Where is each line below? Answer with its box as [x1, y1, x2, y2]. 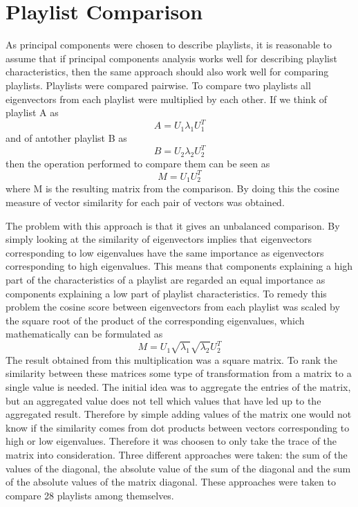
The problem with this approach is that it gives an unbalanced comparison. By [6, 218, 340, 232]
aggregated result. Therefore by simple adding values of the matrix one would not [6, 407, 352, 421]
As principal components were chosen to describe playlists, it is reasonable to [6, 37, 332, 52]
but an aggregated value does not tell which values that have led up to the [6, 393, 321, 407]
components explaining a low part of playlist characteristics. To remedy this [6, 286, 327, 300]
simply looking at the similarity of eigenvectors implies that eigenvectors [6, 232, 312, 246]
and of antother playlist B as [6, 130, 127, 145]
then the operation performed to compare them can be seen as [6, 156, 270, 170]
